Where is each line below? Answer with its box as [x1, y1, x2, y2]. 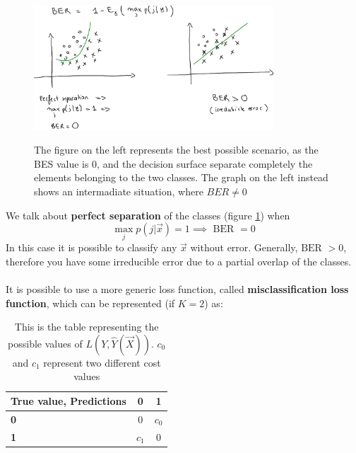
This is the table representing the [14, 319, 159, 334]
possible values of [8, 336, 83, 350]
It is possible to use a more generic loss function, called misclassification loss [6, 282, 349, 297]
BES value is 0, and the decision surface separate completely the [34, 156, 313, 171]
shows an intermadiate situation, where [34, 183, 203, 198]
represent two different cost [43, 355, 161, 369]
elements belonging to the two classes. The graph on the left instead [34, 170, 328, 185]
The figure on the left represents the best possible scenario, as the [34, 142, 319, 157]
